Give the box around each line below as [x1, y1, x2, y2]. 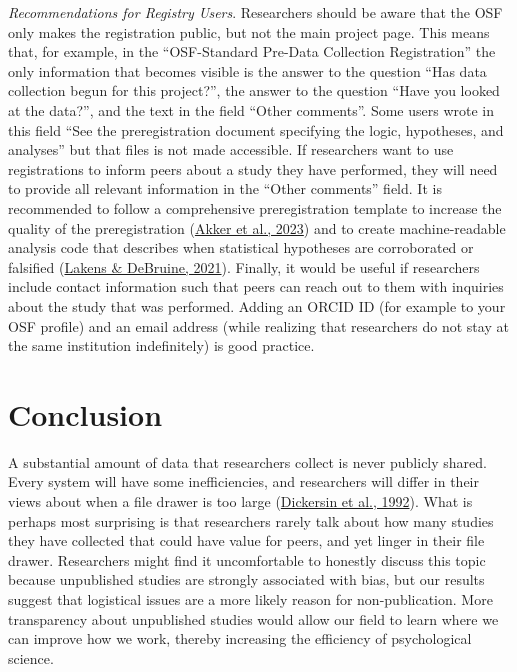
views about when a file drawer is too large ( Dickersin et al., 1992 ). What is [8, 491, 473, 511]
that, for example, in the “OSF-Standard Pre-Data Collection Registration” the [8, 41, 496, 62]
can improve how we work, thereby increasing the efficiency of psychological [8, 628, 472, 649]
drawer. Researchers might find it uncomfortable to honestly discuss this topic [8, 549, 486, 570]
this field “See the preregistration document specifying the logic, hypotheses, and [8, 119, 504, 140]
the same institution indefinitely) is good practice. [8, 335, 315, 356]
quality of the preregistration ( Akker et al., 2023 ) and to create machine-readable [8, 217, 506, 238]
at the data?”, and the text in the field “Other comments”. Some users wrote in [8, 99, 495, 120]
